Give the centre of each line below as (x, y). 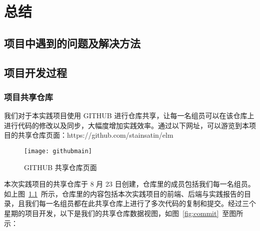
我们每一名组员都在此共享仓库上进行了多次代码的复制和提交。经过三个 (140, 203)
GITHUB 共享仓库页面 (60, 167)
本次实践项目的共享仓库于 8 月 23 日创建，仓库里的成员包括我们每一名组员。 (129, 184)
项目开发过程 (35, 72)
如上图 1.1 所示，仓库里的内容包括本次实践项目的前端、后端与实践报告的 (124, 193)
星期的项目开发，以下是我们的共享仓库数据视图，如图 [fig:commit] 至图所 (124, 213)
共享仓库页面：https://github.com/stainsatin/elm (95, 135)
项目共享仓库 (29, 97)
